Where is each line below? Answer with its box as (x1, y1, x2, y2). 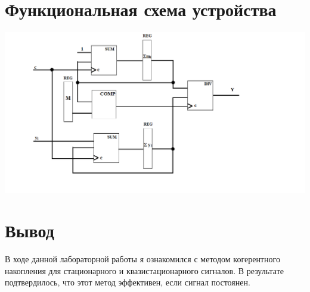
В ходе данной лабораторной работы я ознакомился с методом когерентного (5, 253, 280, 265)
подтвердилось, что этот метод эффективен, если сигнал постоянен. (5, 276, 250, 288)
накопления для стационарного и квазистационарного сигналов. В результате (5, 264, 284, 277)
